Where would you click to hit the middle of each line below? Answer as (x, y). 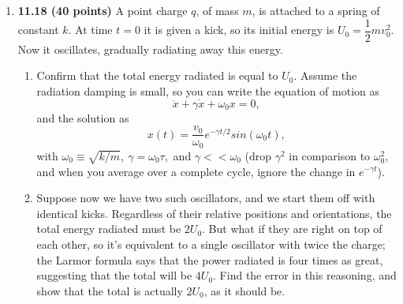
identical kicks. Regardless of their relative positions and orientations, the (214, 213)
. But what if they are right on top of (292, 229)
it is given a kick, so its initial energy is (239, 30)
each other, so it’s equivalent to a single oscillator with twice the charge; (211, 244)
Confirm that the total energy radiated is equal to (157, 75)
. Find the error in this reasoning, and (305, 275)
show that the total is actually (110, 290)
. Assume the (325, 75)
